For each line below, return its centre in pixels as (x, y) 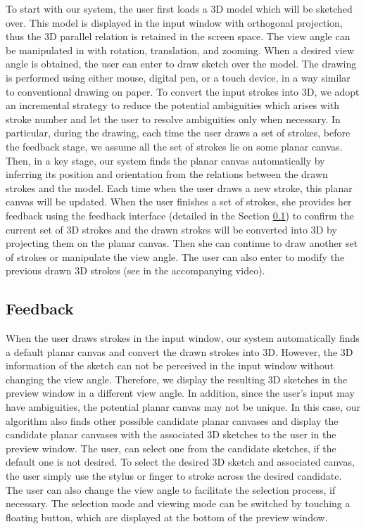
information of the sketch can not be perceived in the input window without (170, 365)
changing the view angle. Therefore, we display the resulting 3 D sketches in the (177, 379)
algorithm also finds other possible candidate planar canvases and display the (172, 420)
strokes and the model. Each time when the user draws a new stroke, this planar (179, 187)
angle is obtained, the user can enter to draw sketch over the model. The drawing (181, 64)
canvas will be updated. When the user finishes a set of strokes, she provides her (179, 202)
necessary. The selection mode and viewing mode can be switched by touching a (178, 503)
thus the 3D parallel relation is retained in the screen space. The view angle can (178, 36)
